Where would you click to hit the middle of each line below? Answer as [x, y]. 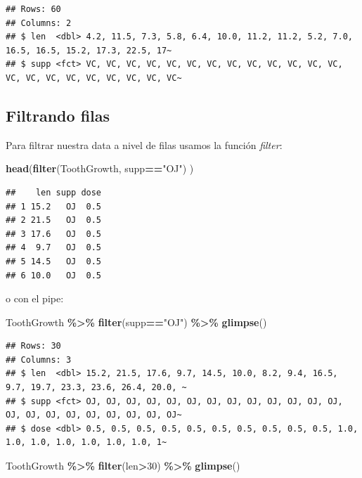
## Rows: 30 [33, 346]
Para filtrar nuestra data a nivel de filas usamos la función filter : [144, 144]
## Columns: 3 [39, 360]
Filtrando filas [58, 115]
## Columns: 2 [39, 23]
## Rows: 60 [33, 9]
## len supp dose [54, 192]
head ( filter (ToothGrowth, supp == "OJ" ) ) [100, 168]
